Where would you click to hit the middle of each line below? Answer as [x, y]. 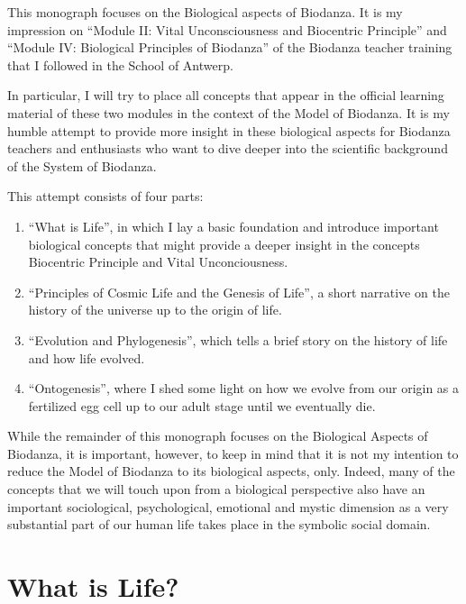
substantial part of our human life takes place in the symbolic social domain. [219, 524]
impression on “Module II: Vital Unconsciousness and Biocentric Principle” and [227, 29]
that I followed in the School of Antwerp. [120, 64]
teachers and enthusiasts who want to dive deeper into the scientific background [228, 148]
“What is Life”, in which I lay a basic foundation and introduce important [233, 226]
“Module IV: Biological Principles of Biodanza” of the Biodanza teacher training [230, 47]
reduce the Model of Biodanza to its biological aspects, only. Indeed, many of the [231, 471]
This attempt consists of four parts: [105, 196]
